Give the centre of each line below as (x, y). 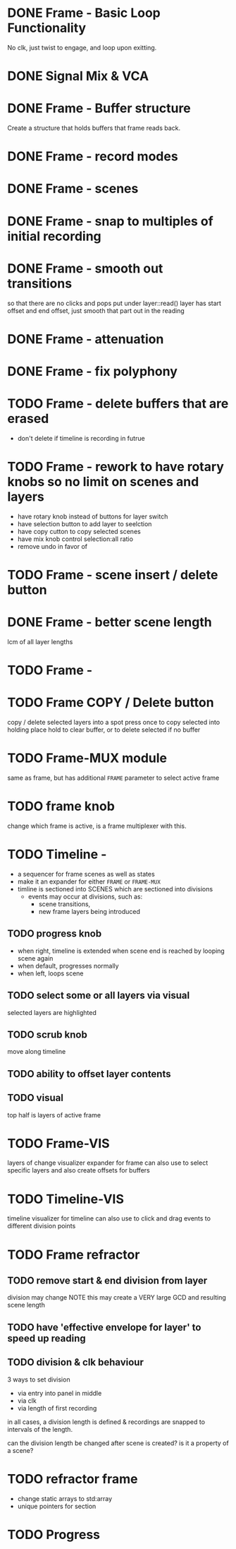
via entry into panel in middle (60, 1393)
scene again (35, 958)
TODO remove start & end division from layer (107, 1280)
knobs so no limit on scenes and (103, 482)
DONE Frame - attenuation (86, 339)
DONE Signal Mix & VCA (78, 76)
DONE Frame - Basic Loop (84, 13)
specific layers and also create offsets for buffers (79, 1170)
